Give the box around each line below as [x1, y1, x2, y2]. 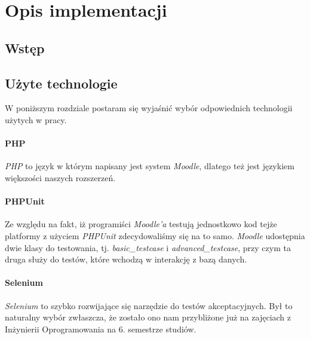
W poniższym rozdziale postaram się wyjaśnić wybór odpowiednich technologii [5, 102, 293, 114]
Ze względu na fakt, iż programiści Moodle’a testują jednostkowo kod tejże [5, 218, 277, 230]
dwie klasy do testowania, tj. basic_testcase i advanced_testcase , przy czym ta [5, 241, 291, 254]
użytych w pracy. [5, 113, 67, 126]
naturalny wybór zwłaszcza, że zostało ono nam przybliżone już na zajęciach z [5, 311, 291, 323]
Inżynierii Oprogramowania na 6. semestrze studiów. [5, 322, 197, 335]
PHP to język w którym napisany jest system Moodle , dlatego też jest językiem [5, 160, 294, 172]
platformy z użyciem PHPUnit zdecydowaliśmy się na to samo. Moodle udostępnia [5, 229, 305, 242]
